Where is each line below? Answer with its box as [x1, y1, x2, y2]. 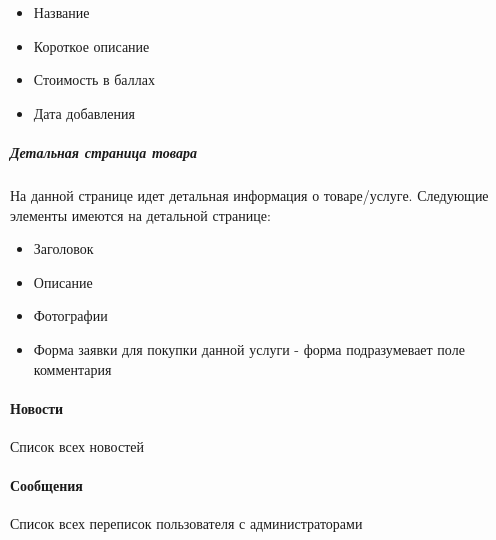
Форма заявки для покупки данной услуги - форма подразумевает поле [33, 338, 465, 359]
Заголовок [33, 238, 94, 259]
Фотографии [33, 305, 108, 326]
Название [33, 2, 90, 22]
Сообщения [10, 475, 83, 496]
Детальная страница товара [10, 141, 197, 162]
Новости [10, 397, 64, 418]
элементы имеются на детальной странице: [10, 204, 271, 225]
